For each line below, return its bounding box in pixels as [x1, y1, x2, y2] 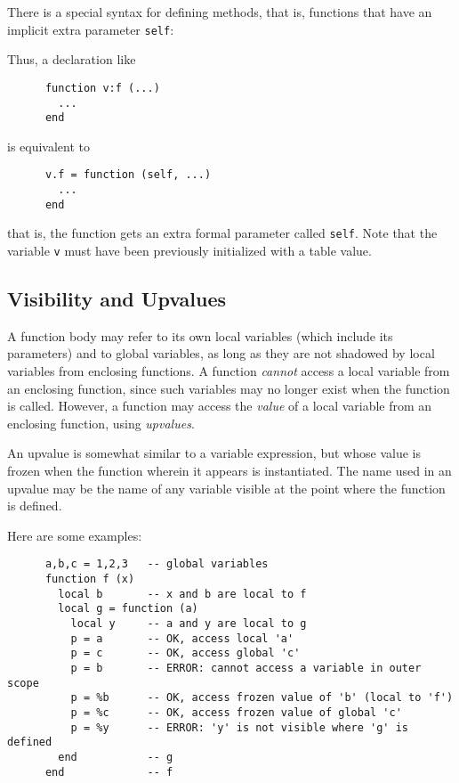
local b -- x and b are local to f [58, 587, 307, 600]
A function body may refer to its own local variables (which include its [7, 326, 393, 345]
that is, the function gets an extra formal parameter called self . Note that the [7, 224, 438, 242]
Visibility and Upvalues [7, 285, 227, 313]
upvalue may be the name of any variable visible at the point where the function [7, 478, 446, 497]
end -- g [58, 750, 173, 763]
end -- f [44, 765, 173, 779]
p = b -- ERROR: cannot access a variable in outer [70, 662, 422, 675]
